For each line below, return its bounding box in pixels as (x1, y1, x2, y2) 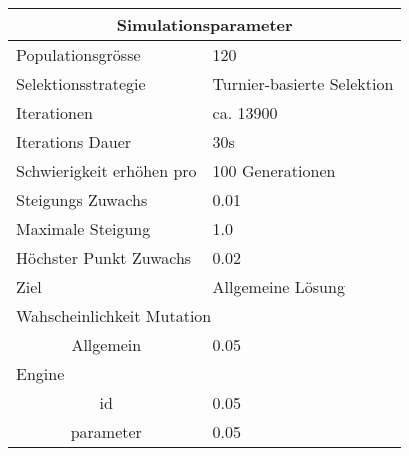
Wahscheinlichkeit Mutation (16, 304, 212, 327)
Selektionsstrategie (16, 72, 146, 95)
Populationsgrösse (16, 43, 141, 66)
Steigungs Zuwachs (16, 188, 148, 211)
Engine (16, 362, 65, 385)
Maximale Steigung (16, 217, 151, 240)
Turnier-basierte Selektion (212, 72, 394, 95)
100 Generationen (212, 159, 336, 182)
